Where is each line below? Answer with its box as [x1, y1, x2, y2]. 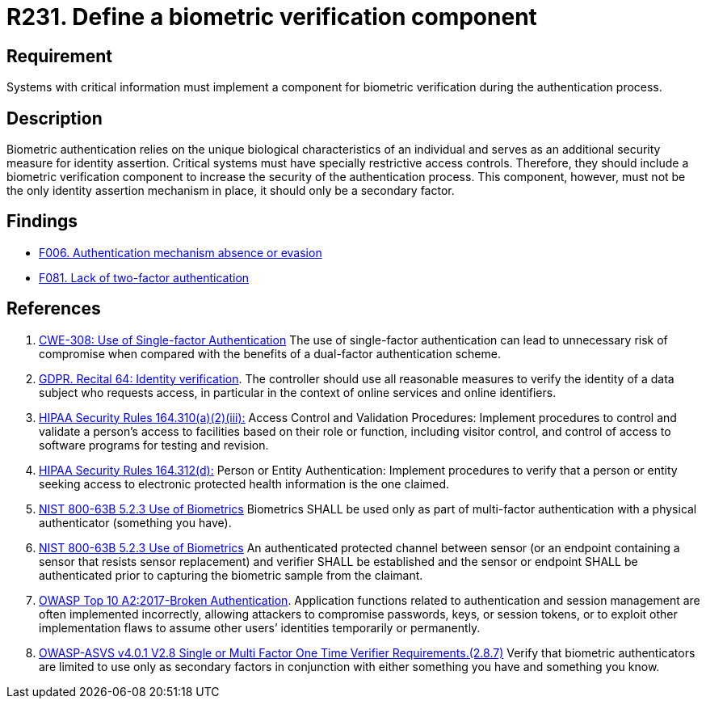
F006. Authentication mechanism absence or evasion [39, 245, 322, 260]
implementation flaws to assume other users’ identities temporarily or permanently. [39, 620, 481, 635]
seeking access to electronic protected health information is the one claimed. [39, 476, 450, 491]
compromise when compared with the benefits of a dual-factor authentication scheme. [39, 346, 501, 361]
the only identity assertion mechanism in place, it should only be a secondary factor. [6, 184, 455, 198]
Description [6, 108, 103, 129]
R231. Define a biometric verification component [6, 3, 537, 31]
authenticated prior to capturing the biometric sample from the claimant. [39, 568, 423, 582]
